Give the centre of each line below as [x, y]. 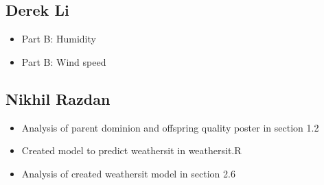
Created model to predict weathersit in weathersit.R [131, 150]
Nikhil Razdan [58, 98]
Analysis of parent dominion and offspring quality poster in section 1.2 [170, 127]
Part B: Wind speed [64, 61]
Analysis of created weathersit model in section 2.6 [128, 173]
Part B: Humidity [59, 39]
